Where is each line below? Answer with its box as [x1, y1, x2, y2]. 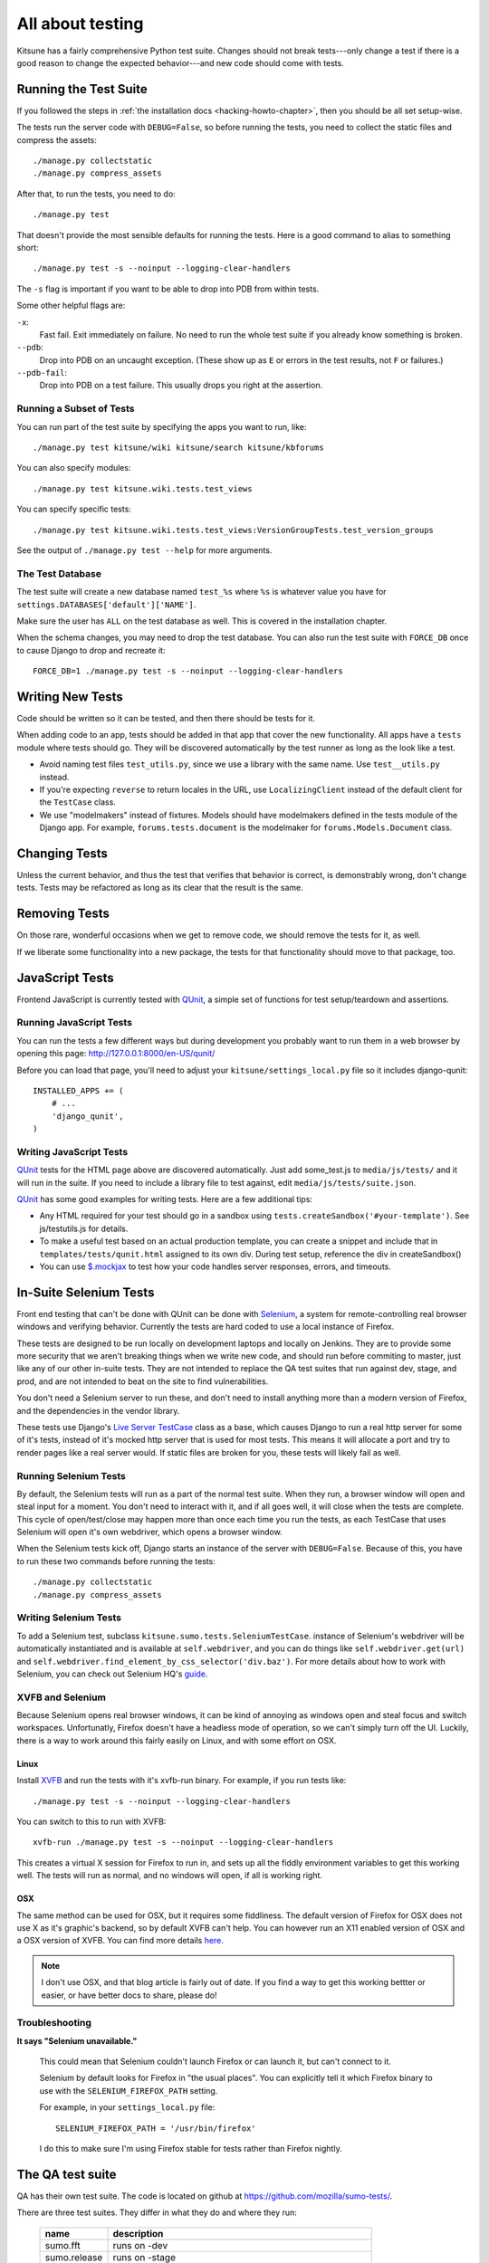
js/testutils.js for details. [39, 1223, 129, 1234]
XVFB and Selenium [16, 1691, 106, 1704]
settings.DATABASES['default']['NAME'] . [16, 598, 197, 610]
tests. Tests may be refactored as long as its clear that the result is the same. [16, 883, 303, 893]
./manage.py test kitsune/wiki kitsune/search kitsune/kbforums [33, 443, 325, 453]
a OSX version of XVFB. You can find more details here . [16, 1935, 224, 1946]
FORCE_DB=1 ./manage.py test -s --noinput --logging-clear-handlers [33, 666, 343, 676]
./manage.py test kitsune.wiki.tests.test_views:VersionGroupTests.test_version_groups [33, 525, 435, 535]
